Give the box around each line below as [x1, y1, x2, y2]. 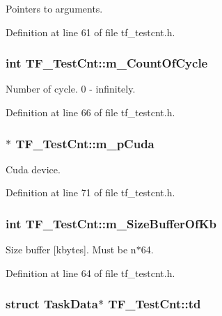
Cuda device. [6, 161, 61, 176]
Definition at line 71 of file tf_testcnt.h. [6, 185, 175, 200]
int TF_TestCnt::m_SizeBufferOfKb [6, 214, 216, 232]
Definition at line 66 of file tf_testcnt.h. [6, 105, 175, 119]
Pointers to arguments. [6, 1, 103, 15]
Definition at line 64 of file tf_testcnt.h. [6, 265, 175, 280]
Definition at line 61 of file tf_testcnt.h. [6, 24, 175, 39]
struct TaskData [6, 295, 98, 313]
